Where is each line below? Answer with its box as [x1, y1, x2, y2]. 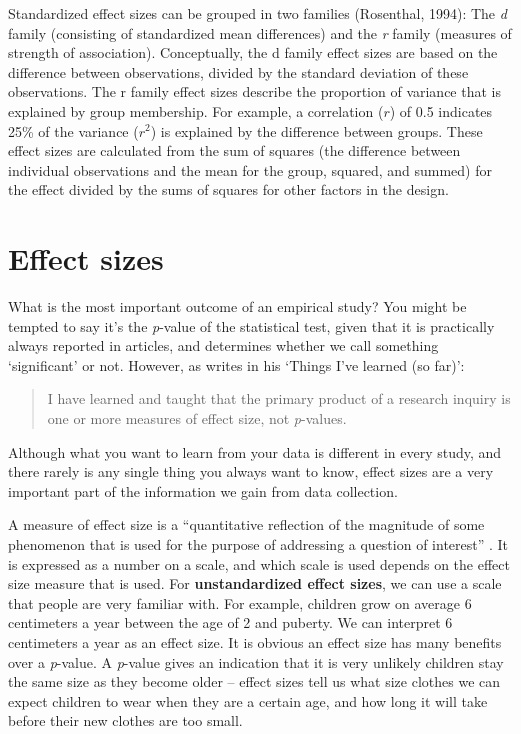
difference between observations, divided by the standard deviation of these [8, 61, 469, 82]
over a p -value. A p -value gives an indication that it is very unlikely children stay [8, 651, 504, 672]
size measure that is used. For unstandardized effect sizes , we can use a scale [8, 573, 502, 594]
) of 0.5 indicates [389, 100, 493, 121]
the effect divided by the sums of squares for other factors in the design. [8, 179, 449, 200]
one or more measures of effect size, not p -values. [47, 408, 347, 429]
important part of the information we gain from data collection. [8, 480, 398, 501]
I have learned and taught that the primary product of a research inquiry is [47, 388, 511, 409]
